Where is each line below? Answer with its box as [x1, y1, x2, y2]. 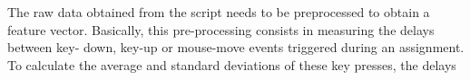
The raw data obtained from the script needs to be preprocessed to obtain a [7, 3, 430, 21]
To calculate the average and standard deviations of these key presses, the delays [7, 55, 456, 74]
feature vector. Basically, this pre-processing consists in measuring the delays [7, 20, 435, 39]
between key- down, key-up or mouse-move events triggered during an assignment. [7, 38, 465, 57]
